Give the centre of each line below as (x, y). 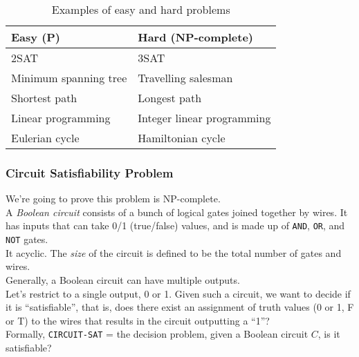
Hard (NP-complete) (196, 37)
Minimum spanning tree (69, 78)
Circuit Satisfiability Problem (90, 172)
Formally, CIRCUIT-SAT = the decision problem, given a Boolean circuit (157, 334)
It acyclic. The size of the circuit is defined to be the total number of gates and (174, 252)
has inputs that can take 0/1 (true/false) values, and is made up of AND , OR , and (175, 225)
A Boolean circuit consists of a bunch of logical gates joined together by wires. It (177, 212)
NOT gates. (27, 239)
